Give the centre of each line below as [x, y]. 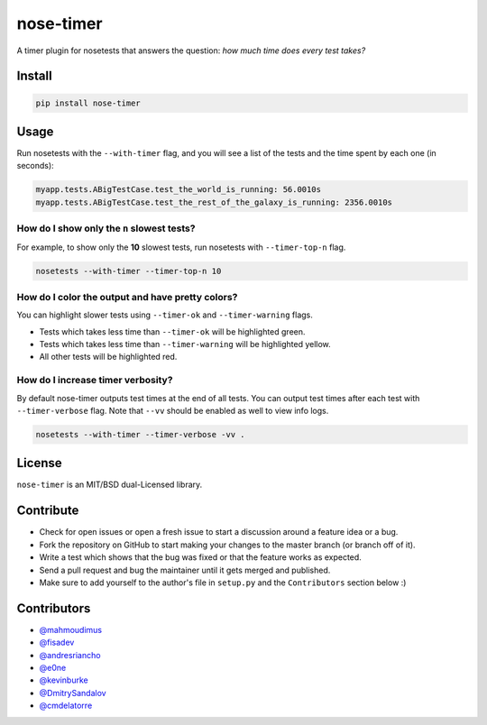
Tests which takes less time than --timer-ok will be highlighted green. [172, 331]
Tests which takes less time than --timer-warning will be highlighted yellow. [185, 344]
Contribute [48, 511]
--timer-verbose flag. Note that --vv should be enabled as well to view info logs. [173, 410]
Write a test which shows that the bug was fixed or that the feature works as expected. [201, 557]
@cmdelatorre [66, 706]
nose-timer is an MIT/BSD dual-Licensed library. [110, 485]
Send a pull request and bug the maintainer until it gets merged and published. [185, 570]
